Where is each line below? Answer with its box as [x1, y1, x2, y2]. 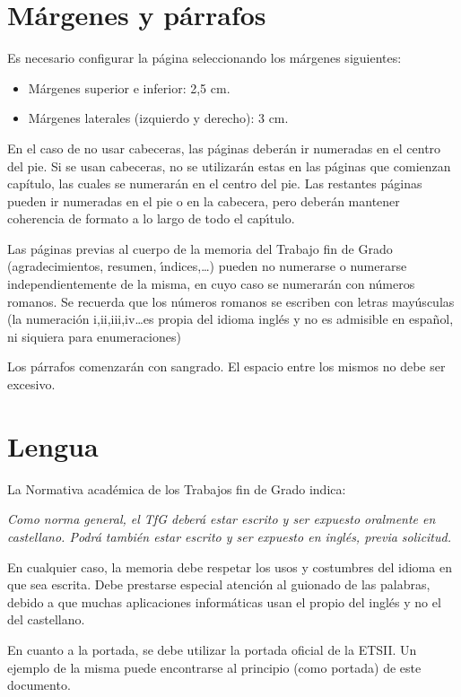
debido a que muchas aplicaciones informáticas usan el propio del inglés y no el [7, 592, 441, 611]
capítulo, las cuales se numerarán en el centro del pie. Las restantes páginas [7, 174, 422, 193]
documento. [7, 675, 71, 694]
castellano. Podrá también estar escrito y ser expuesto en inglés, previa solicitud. [7, 527, 451, 545]
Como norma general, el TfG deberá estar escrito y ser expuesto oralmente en [7, 510, 436, 528]
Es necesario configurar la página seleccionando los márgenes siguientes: [7, 48, 402, 67]
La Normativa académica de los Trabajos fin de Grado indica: [7, 479, 346, 498]
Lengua [7, 427, 99, 464]
